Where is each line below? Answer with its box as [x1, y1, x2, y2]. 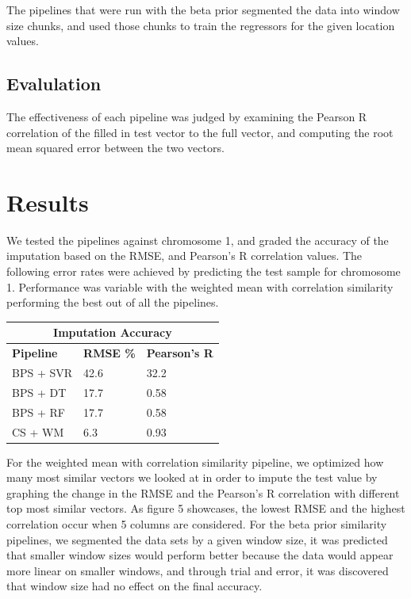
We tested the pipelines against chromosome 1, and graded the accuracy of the [6, 231, 389, 248]
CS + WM [12, 423, 64, 440]
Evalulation [6, 71, 102, 96]
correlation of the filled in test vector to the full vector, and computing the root [6, 124, 394, 140]
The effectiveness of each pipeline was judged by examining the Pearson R [6, 108, 367, 124]
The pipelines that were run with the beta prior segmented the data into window [6, 2, 400, 17]
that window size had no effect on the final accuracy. [6, 578, 263, 594]
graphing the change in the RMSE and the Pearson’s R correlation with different [6, 484, 400, 501]
